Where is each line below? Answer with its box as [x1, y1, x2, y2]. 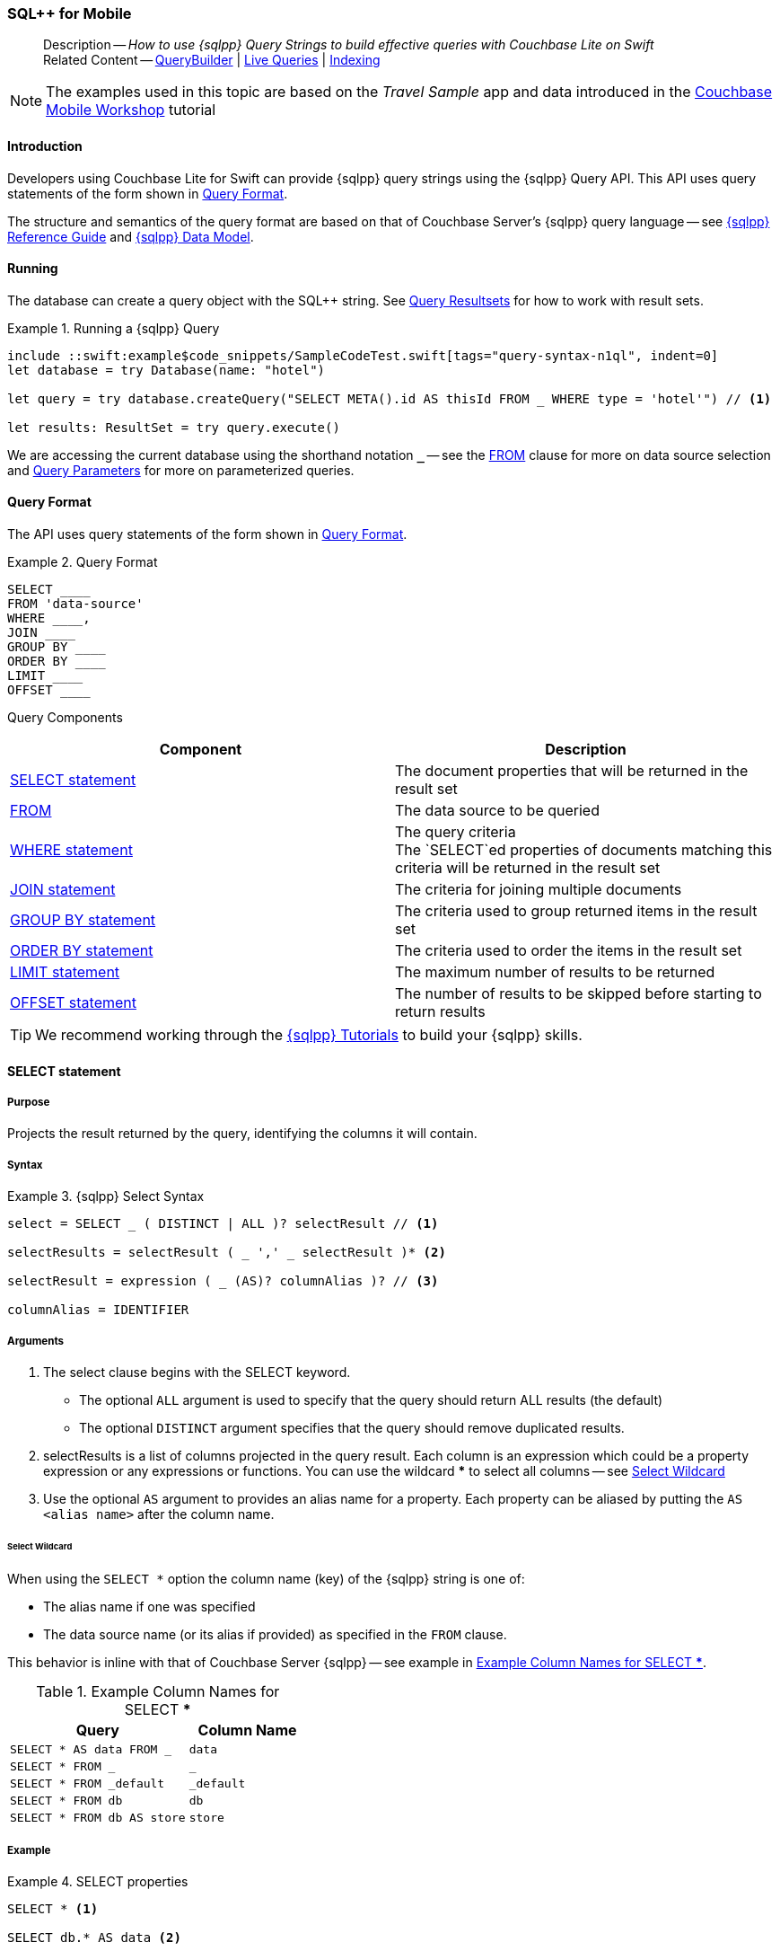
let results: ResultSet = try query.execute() [7, 419, 340, 435]
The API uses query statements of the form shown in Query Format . [7, 526, 408, 543]
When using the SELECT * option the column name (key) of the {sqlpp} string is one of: [7, 1570, 525, 1586]
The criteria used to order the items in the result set [395, 941, 742, 960]
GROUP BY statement [10, 911, 156, 930]
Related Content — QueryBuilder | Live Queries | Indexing [43, 52, 381, 68]
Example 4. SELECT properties [7, 1874, 188, 1890]
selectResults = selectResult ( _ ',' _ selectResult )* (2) [7, 1245, 446, 1260]
